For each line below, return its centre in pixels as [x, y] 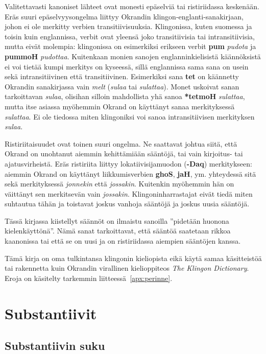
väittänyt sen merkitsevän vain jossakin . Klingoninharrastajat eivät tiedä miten [129, 193]
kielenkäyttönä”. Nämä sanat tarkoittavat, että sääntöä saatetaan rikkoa [118, 231]
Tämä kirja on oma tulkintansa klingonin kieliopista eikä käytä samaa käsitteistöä [133, 258]
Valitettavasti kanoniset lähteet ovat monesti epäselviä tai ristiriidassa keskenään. [132, 6]
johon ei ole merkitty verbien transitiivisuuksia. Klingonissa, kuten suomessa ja [128, 26]
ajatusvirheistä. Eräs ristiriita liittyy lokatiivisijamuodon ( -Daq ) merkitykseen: [128, 163]
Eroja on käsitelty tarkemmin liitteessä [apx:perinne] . [89, 278]
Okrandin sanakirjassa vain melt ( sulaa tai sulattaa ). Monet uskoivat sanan [122, 86]
